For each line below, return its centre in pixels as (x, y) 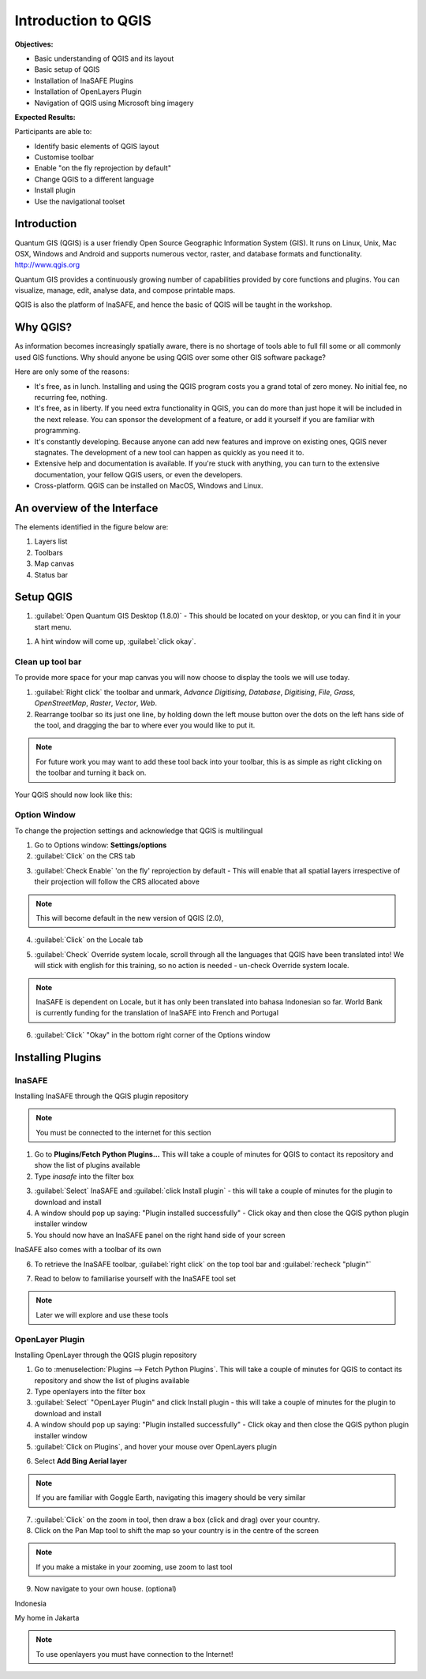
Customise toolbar (64, 157)
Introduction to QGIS (83, 21)
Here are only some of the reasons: (72, 372)
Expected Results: (45, 117)
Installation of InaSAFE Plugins (84, 80)
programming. (57, 431)
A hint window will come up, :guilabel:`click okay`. (115, 641)
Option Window (45, 815)
